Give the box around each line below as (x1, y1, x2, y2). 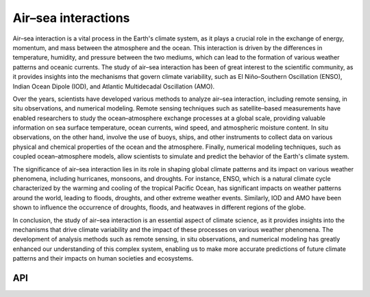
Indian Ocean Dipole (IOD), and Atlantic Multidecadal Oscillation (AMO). (12, 82, 215, 91)
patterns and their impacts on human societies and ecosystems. (12, 254, 194, 263)
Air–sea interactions (12, 10, 130, 25)
